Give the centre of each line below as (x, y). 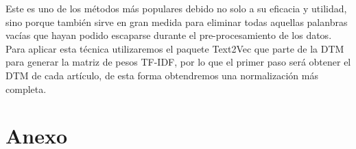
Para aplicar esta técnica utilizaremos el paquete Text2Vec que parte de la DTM (175, 48)
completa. (26, 89)
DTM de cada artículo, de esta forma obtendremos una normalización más (162, 75)
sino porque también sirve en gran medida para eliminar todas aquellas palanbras (177, 22)
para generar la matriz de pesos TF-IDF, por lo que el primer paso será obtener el (178, 62)
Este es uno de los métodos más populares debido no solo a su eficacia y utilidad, (176, 8)
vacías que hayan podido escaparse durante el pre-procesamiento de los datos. (169, 35)
